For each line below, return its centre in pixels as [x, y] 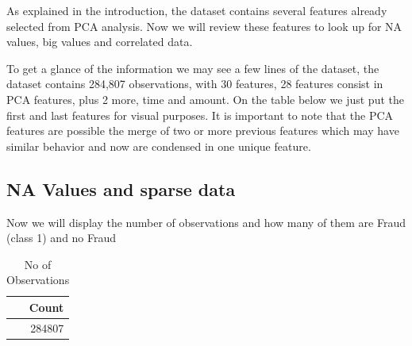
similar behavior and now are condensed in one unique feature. [159, 146]
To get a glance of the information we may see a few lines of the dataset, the [193, 68]
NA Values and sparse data [121, 188]
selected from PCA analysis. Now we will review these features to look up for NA [204, 26]
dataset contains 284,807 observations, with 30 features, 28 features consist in [195, 84]
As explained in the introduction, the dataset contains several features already [197, 10]
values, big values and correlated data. [100, 42]
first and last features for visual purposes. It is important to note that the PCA [200, 115]
